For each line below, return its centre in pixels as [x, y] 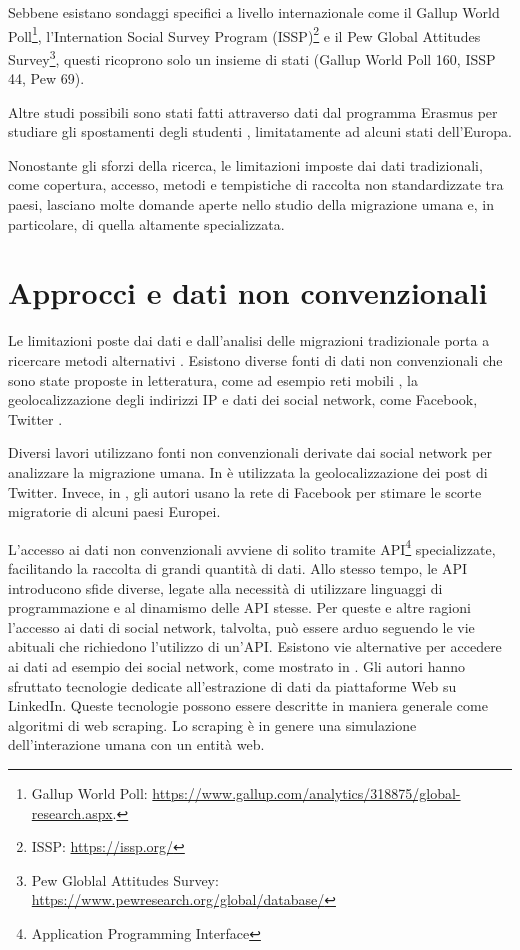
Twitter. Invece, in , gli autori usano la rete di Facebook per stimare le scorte [245, 491]
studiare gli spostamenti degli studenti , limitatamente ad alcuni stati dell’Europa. [260, 131]
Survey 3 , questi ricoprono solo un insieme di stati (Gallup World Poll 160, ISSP [252, 57]
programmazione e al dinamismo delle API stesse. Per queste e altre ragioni [239, 607]
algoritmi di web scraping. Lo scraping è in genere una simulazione [212, 724]
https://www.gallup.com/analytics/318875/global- [306, 792]
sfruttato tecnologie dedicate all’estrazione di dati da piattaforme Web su [232, 685]
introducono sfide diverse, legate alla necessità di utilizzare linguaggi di [225, 587]
